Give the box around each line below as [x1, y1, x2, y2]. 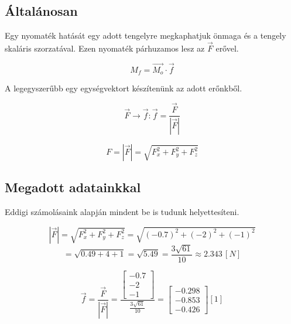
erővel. [215, 42, 239, 54]
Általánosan [5, 2, 78, 20]
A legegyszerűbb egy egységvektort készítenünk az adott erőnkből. [5, 82, 242, 94]
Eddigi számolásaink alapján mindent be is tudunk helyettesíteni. [5, 206, 239, 218]
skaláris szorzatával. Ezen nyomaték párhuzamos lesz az [5, 42, 205, 54]
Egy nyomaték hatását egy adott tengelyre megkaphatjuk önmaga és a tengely [5, 29, 286, 42]
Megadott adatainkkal [5, 178, 141, 196]
